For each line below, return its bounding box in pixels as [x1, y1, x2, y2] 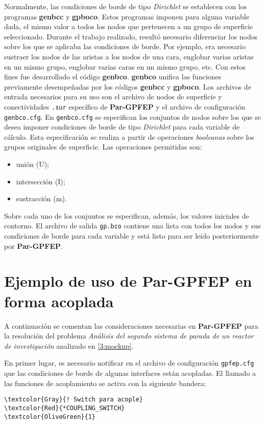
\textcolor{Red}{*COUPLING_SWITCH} [4, 404, 125, 412]
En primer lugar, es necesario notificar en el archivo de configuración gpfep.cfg [4, 357, 254, 368]
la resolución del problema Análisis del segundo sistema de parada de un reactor [4, 330, 254, 341]
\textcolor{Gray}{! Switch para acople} [4, 396, 143, 404]
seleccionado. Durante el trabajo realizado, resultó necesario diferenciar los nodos [4, 31, 258, 41]
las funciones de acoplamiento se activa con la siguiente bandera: [4, 377, 206, 388]
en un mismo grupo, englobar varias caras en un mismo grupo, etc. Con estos [4, 61, 246, 72]
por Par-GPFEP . [4, 240, 63, 251]
